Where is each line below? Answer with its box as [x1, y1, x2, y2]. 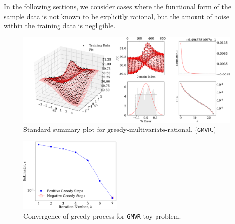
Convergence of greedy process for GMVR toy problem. [23, 210, 181, 221]
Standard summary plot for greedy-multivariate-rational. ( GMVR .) [23, 124, 216, 134]
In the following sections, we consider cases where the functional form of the [4, 1, 231, 11]
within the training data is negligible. [4, 20, 116, 31]
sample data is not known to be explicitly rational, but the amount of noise [4, 11, 229, 21]
